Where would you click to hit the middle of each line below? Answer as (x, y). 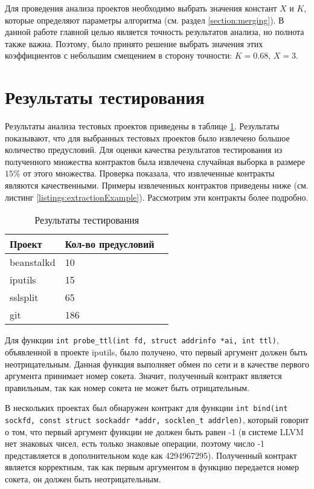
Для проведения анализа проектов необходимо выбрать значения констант (141, 8)
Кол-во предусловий (110, 244)
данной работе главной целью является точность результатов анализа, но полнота (155, 32)
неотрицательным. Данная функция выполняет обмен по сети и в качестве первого (157, 364)
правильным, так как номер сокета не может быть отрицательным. (127, 387)
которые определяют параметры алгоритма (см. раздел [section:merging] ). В (145, 20)
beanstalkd (33, 262)
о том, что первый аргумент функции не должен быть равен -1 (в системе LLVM (154, 431)
